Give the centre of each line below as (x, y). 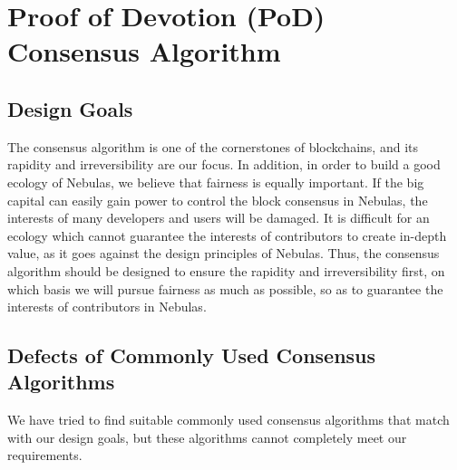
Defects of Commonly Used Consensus (192, 355)
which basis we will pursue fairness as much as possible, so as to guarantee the (225, 288)
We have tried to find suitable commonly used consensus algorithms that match (228, 420)
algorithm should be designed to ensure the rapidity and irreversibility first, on (226, 270)
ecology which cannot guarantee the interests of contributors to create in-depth (227, 235)
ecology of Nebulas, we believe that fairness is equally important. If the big (216, 182)
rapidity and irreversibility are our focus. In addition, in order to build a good (224, 164)
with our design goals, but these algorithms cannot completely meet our (207, 437)
